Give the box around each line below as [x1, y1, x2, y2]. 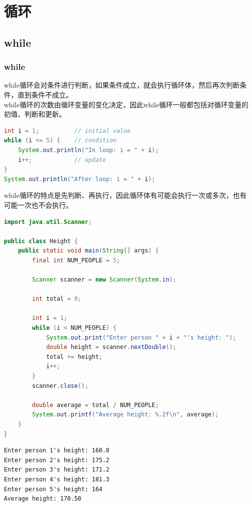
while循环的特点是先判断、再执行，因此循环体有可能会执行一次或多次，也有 [4, 190, 247, 200]
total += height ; [46, 353, 103, 360]
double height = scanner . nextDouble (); [46, 344, 176, 351]
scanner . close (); [32, 382, 88, 389]
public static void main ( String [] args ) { [18, 247, 159, 254]
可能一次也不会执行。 [4, 199, 73, 210]
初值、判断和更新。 [4, 109, 66, 119]
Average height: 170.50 [4, 495, 82, 503]
